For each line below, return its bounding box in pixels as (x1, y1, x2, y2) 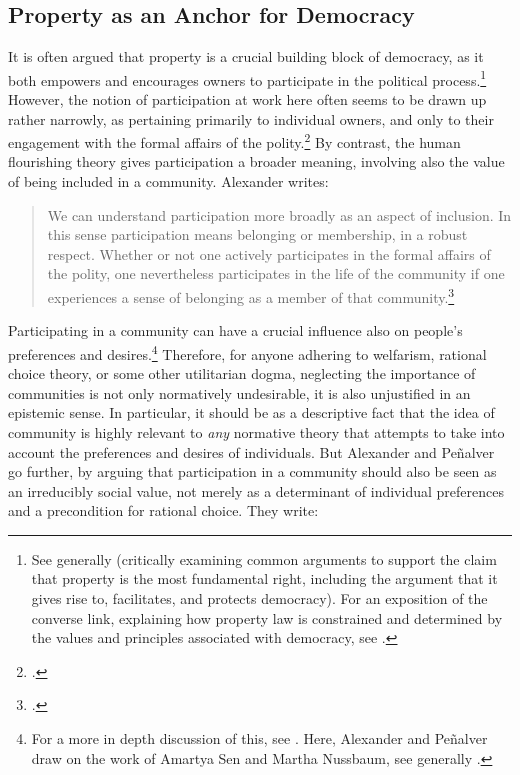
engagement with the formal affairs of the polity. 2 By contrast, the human (8, 129, 461, 152)
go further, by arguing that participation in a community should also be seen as (8, 461, 497, 482)
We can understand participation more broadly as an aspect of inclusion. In (47, 204, 512, 225)
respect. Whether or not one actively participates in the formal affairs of (47, 243, 491, 264)
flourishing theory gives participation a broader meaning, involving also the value (8, 151, 505, 172)
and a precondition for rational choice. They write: (8, 500, 319, 521)
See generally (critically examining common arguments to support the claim (31, 548, 497, 569)
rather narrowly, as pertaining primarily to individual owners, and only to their (8, 108, 494, 129)
